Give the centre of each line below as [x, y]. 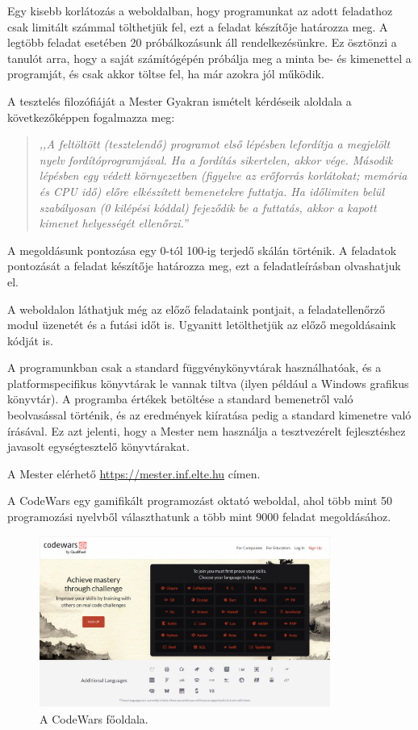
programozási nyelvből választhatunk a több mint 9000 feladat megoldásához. [199, 517]
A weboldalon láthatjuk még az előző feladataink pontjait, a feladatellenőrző [196, 309]
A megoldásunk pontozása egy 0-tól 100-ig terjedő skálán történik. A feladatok [202, 250]
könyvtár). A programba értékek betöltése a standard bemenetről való [180, 399]
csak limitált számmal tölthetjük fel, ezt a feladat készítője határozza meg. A [198, 26]
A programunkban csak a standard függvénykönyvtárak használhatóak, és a [194, 367]
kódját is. [30, 340]
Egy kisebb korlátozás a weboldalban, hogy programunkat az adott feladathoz [200, 10]
